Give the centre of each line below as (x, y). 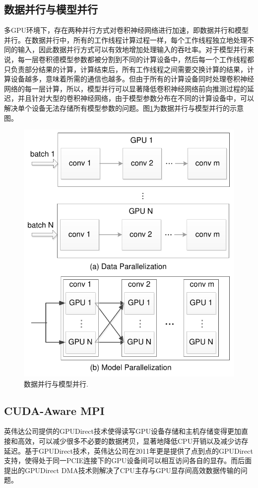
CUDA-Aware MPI (54, 410)
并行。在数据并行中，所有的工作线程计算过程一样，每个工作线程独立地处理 (126, 40)
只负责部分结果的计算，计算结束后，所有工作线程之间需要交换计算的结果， (126, 69)
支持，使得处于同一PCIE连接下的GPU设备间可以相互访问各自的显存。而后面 (128, 460)
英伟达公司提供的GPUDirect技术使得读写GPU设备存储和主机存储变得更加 (123, 431)
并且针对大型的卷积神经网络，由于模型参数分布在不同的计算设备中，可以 (136, 98)
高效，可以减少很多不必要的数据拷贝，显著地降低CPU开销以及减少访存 (133, 441)
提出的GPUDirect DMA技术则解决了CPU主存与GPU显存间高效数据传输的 (122, 470)
